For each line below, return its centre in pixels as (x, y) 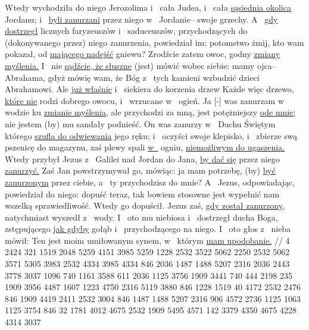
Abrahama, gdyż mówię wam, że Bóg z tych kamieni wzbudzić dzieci (132, 77)
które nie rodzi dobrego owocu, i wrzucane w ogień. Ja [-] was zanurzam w (145, 100)
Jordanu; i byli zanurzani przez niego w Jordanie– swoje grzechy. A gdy (141, 19)
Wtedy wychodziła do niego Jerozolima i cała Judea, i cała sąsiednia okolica (148, 7)
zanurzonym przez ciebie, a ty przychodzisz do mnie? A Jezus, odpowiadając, (150, 182)
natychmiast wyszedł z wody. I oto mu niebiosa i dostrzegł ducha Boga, (141, 217)
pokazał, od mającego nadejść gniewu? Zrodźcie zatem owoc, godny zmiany (143, 54)
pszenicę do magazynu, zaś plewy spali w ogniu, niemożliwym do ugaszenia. (145, 147)
